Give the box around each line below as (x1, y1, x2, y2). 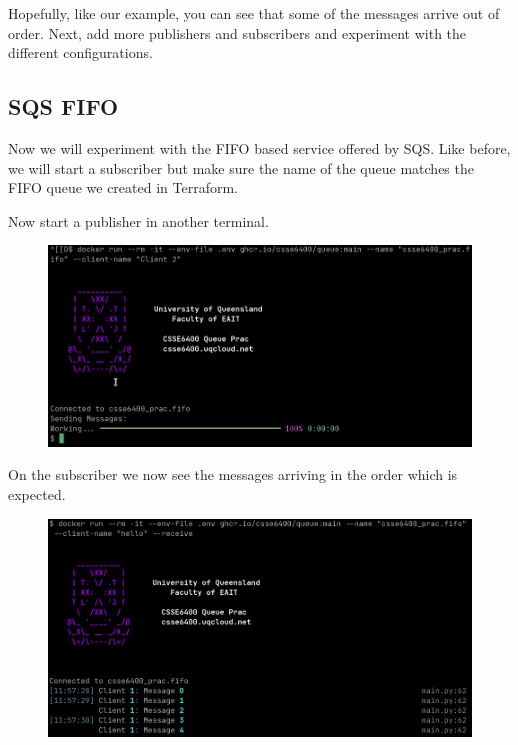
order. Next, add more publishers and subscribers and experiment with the (8, 22, 467, 43)
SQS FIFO (8, 91, 119, 122)
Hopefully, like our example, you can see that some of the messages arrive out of (8, 3, 500, 23)
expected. (8, 483, 66, 504)
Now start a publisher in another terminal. (8, 210, 269, 231)
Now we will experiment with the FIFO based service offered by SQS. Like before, (8, 137, 511, 158)
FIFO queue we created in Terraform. (8, 177, 238, 198)
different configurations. (8, 42, 153, 63)
